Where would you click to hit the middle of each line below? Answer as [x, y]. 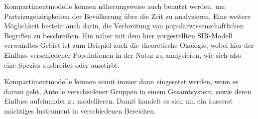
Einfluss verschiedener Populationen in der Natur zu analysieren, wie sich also [123, 55]
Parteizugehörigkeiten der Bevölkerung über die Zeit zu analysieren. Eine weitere [128, 16]
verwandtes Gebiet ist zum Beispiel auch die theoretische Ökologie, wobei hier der [129, 45]
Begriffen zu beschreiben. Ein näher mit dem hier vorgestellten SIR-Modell [118, 35]
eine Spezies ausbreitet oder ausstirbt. [62, 64]
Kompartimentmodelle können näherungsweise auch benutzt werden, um [115, 6]
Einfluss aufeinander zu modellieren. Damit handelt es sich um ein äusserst [119, 101]
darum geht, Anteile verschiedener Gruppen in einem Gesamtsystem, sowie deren [128, 91]
